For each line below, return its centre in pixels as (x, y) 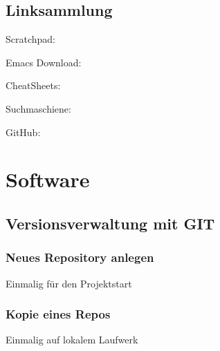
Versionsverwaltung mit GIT (110, 223)
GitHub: (23, 132)
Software (48, 179)
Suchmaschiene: (38, 108)
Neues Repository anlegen (80, 257)
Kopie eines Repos (58, 314)
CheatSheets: (33, 85)
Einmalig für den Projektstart (69, 283)
